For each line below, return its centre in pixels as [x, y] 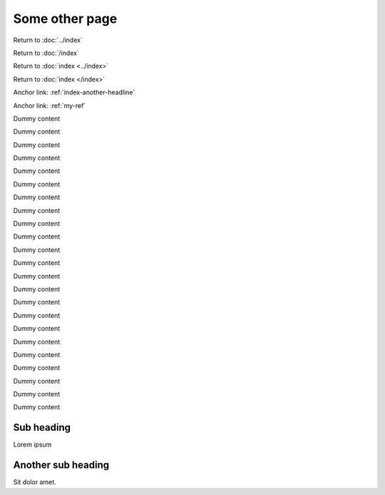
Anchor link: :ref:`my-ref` [50, 105]
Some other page [65, 19]
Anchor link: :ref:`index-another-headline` [74, 92]
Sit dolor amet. [35, 482]
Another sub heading [61, 465]
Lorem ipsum [32, 445]
